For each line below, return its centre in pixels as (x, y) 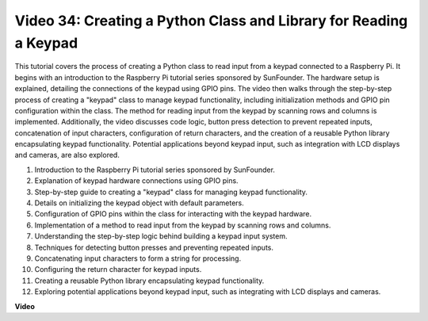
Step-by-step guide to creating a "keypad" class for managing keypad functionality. (171, 192)
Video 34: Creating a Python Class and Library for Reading (211, 21)
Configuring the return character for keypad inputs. (118, 269)
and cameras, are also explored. (67, 155)
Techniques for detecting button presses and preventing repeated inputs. (154, 247)
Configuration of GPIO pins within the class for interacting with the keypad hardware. (173, 214)
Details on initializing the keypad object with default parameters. (139, 203)
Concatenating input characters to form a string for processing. (138, 258)
